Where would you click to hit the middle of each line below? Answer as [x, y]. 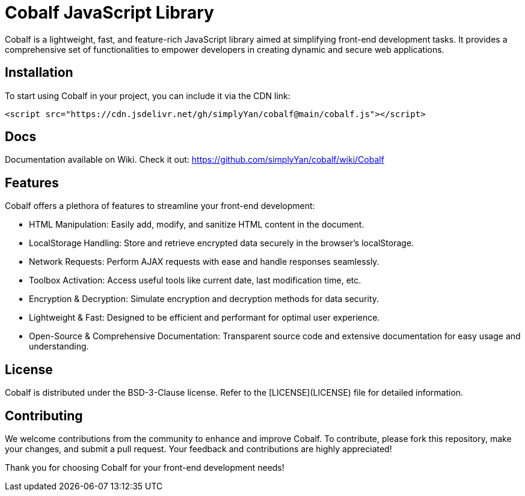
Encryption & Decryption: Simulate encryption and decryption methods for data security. [204, 299]
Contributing [44, 416]
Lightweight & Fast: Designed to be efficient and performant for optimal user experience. [204, 318]
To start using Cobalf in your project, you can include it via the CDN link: [148, 95]
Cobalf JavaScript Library [109, 13]
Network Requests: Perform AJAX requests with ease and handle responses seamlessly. [204, 262]
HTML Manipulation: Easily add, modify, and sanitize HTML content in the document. [197, 225]
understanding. [59, 346]
